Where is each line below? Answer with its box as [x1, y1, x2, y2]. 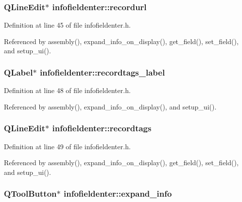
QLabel [4, 66, 33, 78]
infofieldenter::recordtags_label [39, 66, 165, 78]
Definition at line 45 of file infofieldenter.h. [4, 20, 131, 30]
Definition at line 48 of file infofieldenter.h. [4, 85, 131, 95]
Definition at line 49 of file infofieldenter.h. [4, 141, 131, 151]
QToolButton [4, 187, 57, 200]
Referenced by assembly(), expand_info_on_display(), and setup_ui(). [4, 101, 217, 111]
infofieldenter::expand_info [63, 187, 172, 200]
